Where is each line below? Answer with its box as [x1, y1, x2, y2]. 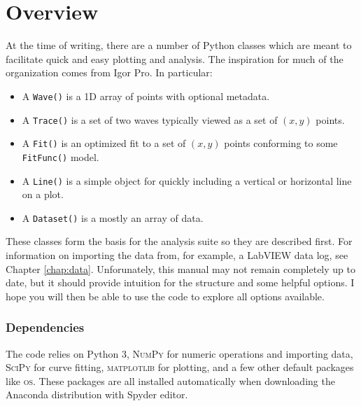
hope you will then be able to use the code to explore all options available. [6, 288, 325, 303]
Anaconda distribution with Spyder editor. [6, 387, 188, 402]
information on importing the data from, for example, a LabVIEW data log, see [6, 248, 348, 262]
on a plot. [22, 187, 64, 202]
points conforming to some [224, 136, 338, 150]
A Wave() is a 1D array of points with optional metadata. [22, 88, 270, 103]
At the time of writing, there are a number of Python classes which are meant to [6, 38, 352, 52]
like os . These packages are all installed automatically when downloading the [6, 373, 335, 388]
